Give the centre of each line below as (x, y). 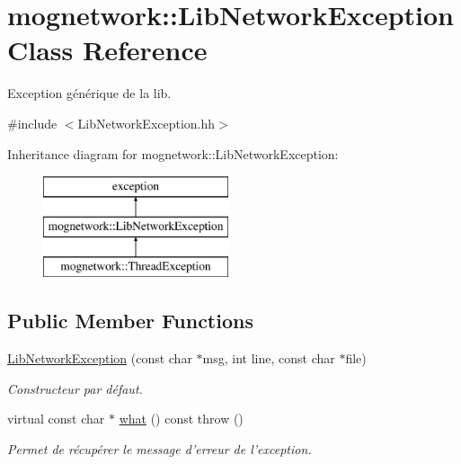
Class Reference (107, 50)
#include (32, 123)
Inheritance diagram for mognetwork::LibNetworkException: (173, 153)
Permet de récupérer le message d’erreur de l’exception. (160, 449)
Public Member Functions (130, 321)
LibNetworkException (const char (100, 358)
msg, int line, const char (269, 358)
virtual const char (56, 419)
